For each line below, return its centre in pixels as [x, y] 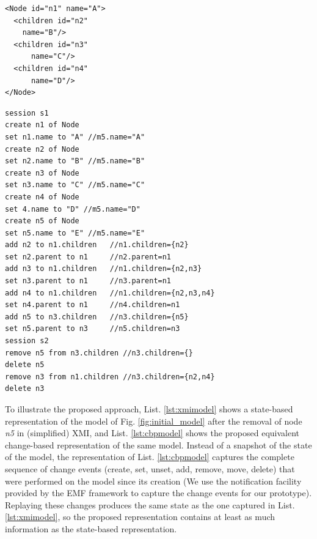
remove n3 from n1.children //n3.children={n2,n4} [110, 377]
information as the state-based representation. [91, 528]
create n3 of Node [42, 173]
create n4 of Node [42, 197]
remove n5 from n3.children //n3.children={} [99, 353]
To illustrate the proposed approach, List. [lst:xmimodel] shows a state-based [149, 409]
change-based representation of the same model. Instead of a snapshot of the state [158, 444]
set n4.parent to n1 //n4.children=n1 [93, 305]
